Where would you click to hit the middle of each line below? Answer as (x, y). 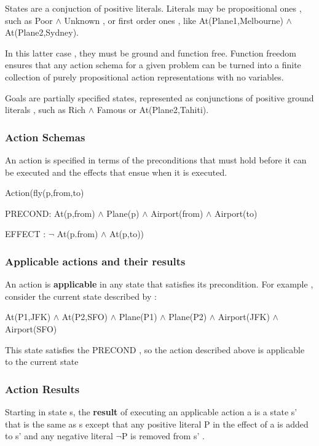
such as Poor (29, 20)
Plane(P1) (138, 317)
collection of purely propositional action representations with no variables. (144, 76)
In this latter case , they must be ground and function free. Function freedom (151, 53)
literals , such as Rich (45, 110)
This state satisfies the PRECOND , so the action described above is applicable (155, 349)
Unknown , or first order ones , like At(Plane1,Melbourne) (174, 20)
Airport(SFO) (31, 328)
